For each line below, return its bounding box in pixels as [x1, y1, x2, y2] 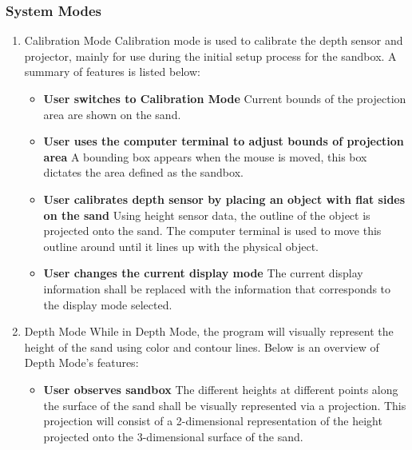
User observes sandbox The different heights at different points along [43, 380, 398, 397]
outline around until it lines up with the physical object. [43, 237, 319, 254]
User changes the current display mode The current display [43, 265, 363, 281]
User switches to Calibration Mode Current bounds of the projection [43, 90, 406, 106]
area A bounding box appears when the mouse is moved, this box [43, 148, 367, 165]
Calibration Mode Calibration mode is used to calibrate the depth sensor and [24, 32, 403, 49]
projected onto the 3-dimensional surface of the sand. [43, 428, 303, 444]
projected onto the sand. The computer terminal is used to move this [43, 222, 382, 239]
